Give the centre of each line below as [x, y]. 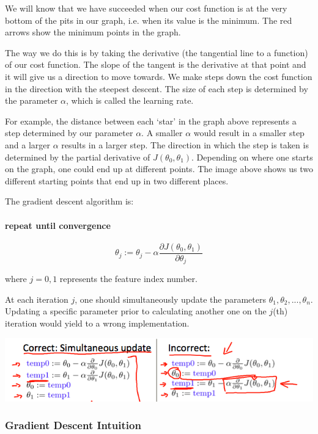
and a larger [28, 144]
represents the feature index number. [128, 279]
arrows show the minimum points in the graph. [93, 32]
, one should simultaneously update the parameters [170, 299]
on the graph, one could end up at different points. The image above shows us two [159, 169]
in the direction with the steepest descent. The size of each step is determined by [157, 88]
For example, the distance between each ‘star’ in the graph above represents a [151, 121]
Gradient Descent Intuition [73, 425]
